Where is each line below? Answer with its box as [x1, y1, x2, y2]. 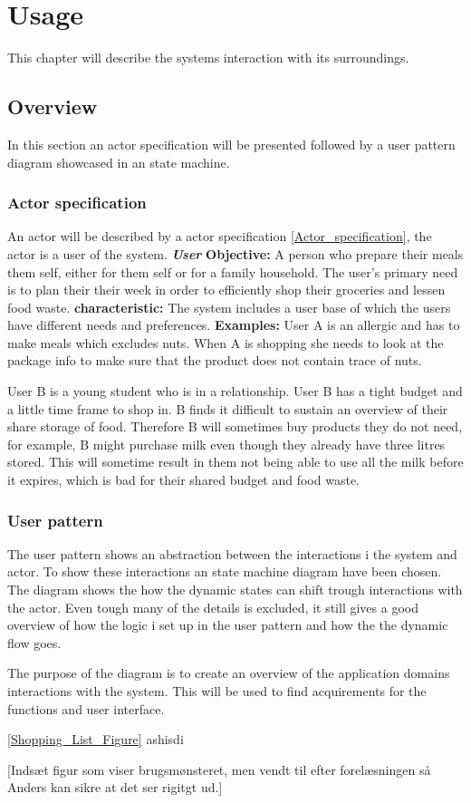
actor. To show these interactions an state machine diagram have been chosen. [7, 562, 442, 581]
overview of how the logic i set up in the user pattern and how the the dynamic [7, 615, 448, 634]
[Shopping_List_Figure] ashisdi [7, 730, 184, 749]
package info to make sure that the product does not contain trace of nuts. [7, 351, 422, 370]
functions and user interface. [7, 699, 165, 718]
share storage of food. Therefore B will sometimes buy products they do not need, [7, 417, 463, 436]
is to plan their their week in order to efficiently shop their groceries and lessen [7, 280, 446, 299]
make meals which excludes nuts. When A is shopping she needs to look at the [7, 333, 444, 352]
